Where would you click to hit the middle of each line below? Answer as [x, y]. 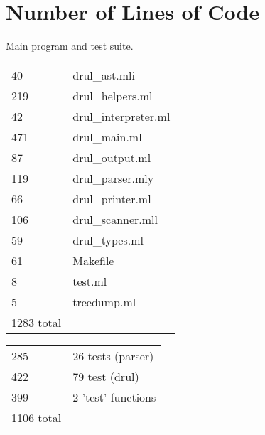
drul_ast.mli [104, 75]
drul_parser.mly [113, 178]
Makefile [93, 260]
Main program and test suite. [70, 46]
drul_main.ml [107, 136]
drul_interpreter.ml [121, 116]
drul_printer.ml [112, 198]
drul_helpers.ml [113, 95]
